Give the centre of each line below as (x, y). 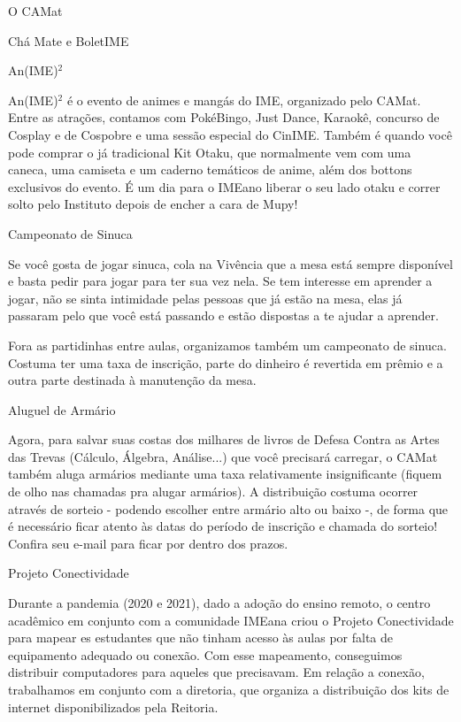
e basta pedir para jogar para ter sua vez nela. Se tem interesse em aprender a (220, 281)
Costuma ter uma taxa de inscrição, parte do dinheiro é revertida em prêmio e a (226, 362)
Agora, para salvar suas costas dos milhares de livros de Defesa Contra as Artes (224, 439)
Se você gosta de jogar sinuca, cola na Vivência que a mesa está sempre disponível (230, 263)
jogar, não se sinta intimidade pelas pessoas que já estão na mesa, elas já (205, 298)
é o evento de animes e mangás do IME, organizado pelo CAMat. (244, 100)
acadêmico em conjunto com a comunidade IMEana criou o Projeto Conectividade (231, 620)
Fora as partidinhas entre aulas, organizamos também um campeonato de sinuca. (227, 345)
